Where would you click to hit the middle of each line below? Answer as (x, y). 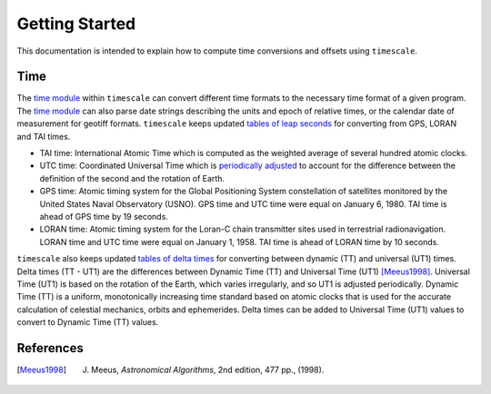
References (50, 348)
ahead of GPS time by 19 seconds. (104, 216)
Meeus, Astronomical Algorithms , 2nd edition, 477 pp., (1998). (208, 369)
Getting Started (76, 24)
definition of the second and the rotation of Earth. (132, 178)
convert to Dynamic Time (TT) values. (88, 322)
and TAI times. (44, 136)
